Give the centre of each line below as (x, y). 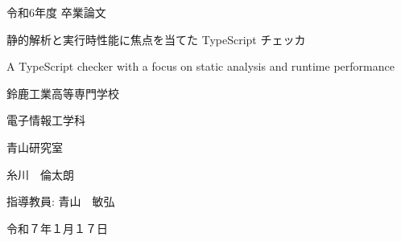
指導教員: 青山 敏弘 (61, 201)
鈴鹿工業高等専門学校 (63, 93)
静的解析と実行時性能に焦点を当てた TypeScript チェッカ (156, 39)
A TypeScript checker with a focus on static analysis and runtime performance (200, 66)
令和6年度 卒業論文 (56, 12)
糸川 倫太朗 (40, 174)
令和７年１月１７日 (57, 228)
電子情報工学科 (46, 120)
